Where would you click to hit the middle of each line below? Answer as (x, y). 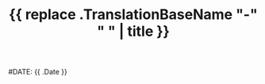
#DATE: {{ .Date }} (38, 72)
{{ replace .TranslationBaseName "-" (133, 15)
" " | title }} (133, 31)
